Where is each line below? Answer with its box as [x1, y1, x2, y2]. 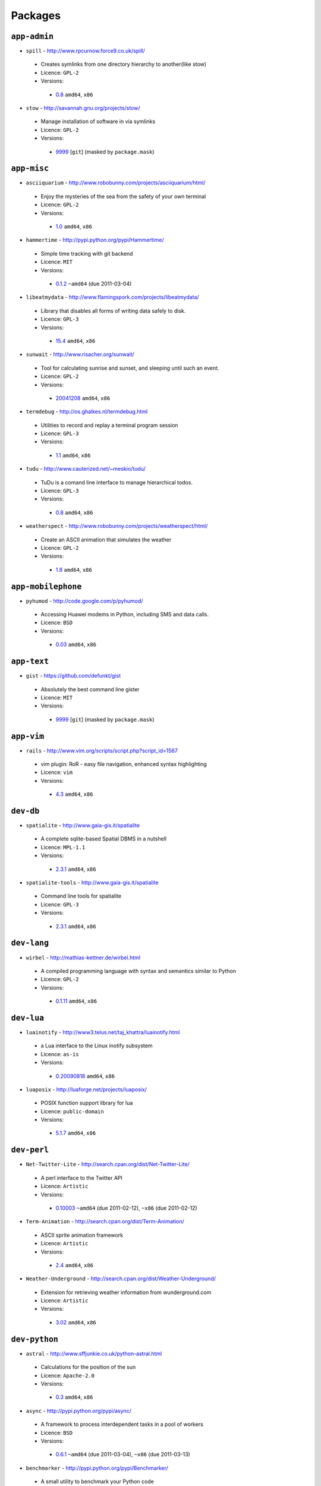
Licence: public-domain [40, 1107, 104, 1114]
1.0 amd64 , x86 [55, 223, 92, 230]
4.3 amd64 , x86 [55, 791, 93, 798]
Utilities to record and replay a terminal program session [40, 421, 178, 429]
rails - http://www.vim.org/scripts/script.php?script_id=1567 [26, 747, 178, 754]
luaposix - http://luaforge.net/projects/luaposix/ [26, 1085, 147, 1093]
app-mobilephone [11, 581, 82, 591]
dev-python [11, 1334, 59, 1344]
